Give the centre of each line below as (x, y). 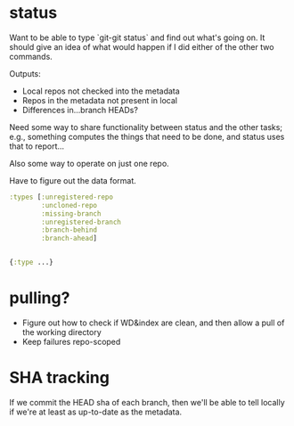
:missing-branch (71, 213)
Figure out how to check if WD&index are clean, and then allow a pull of (153, 323)
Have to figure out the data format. (73, 180)
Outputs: (25, 73)
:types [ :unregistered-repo (61, 197)
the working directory (62, 332)
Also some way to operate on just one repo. (89, 163)
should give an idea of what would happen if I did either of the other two (142, 46)
